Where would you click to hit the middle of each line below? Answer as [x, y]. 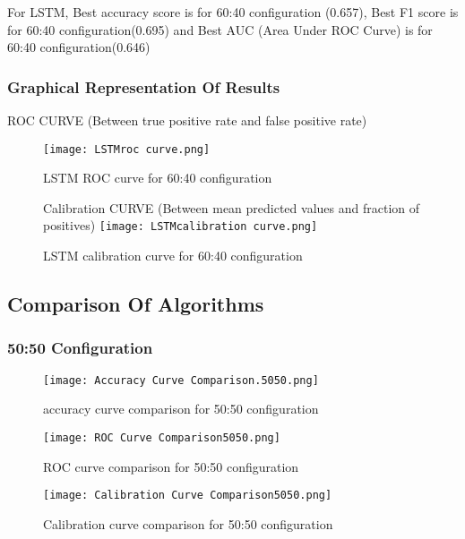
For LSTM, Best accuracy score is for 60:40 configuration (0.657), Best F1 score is [233, 12]
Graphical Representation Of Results [144, 86]
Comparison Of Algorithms [136, 304]
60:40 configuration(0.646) [79, 47]
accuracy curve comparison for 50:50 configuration [181, 409]
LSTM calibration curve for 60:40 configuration [173, 256]
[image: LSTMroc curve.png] [127, 149]
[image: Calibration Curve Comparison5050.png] [188, 496]
